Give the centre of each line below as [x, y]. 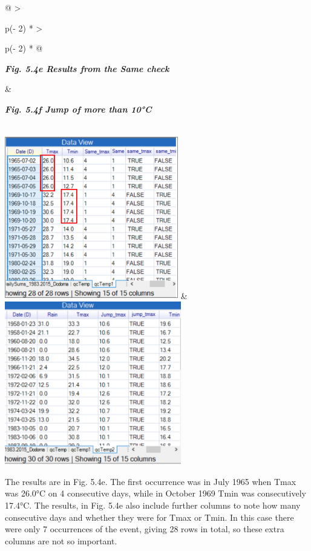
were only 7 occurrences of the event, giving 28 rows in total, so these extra [145, 529]
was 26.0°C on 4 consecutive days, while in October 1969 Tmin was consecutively [155, 493]
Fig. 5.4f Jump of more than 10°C [78, 109]
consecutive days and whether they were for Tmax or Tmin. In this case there [149, 517]
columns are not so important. [61, 540]
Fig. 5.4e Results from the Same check [87, 68]
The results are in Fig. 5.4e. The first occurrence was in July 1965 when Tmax [151, 481]
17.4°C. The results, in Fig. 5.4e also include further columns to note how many [153, 505]
